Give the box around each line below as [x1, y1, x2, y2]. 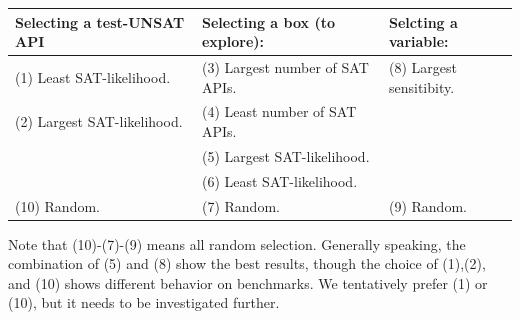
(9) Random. [388, 195, 467, 216]
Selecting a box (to [201, 11, 335, 32]
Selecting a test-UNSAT [15, 11, 185, 32]
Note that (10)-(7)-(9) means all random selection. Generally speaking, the [8, 233, 466, 254]
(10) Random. [15, 195, 100, 216]
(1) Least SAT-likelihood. [15, 66, 171, 87]
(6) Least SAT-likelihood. [201, 170, 358, 191]
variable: [388, 31, 449, 52]
